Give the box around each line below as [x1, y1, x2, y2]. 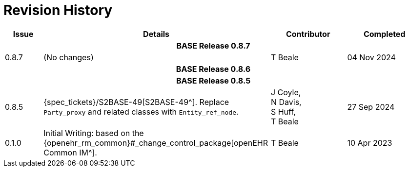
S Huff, [270, 106, 296, 117]
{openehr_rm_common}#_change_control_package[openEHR [43, 137, 268, 148]
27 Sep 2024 [347, 102, 395, 112]
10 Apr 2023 [347, 137, 392, 148]
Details [143, 29, 170, 39]
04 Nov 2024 [347, 52, 396, 62]
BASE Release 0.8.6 [176, 64, 251, 74]
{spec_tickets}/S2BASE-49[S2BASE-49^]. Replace [43, 97, 229, 107]
